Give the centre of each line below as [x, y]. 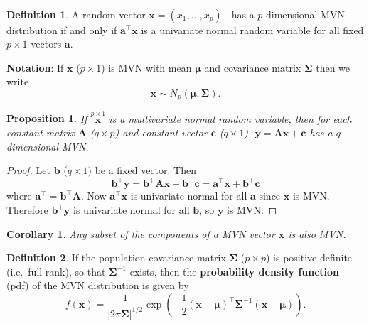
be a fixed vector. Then [145, 170]
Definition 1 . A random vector [76, 14]
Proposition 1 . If [47, 118]
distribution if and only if [62, 29]
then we [333, 67]
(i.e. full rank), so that [56, 271]
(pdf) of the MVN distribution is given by [98, 285]
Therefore [27, 210]
